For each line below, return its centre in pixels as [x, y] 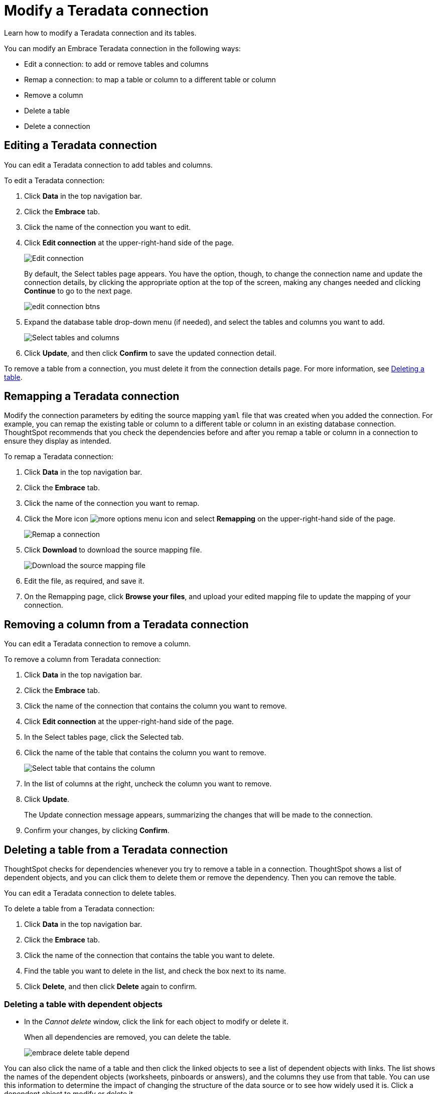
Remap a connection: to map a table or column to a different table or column [150, 79]
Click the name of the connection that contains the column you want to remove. [156, 706]
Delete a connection [57, 126]
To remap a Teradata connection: [59, 457]
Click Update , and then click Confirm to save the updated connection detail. [150, 353]
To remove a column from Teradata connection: [83, 659]
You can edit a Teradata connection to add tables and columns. [108, 165]
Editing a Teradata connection [81, 146]
